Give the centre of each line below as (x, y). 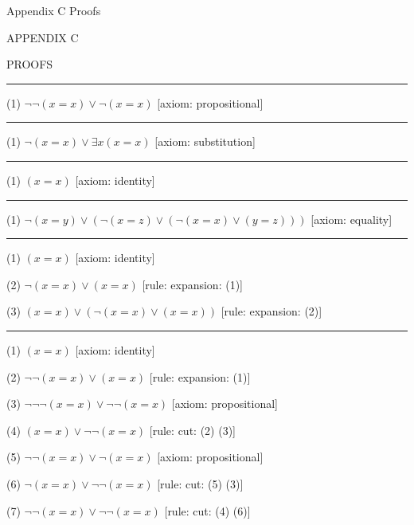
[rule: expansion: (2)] (271, 311)
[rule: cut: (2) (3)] (192, 430)
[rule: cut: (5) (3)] (200, 483)
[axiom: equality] (352, 219)
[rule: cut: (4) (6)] (207, 510)
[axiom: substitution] (205, 141)
